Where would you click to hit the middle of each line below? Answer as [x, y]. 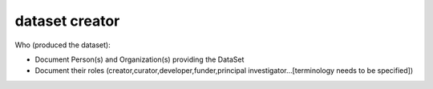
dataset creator [67, 21]
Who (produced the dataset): [63, 45]
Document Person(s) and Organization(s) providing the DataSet [140, 59]
